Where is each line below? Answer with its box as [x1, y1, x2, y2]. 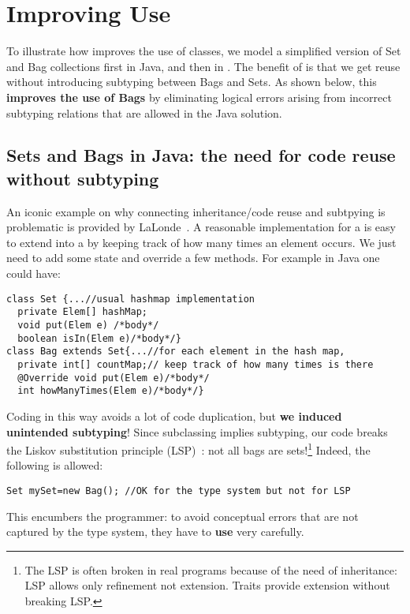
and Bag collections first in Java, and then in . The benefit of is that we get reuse [6, 58, 401, 74]
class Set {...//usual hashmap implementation [6, 293, 255, 305]
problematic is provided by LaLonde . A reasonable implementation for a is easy [6, 219, 396, 235]
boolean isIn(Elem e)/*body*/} [17, 332, 181, 344]
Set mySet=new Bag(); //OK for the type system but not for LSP [6, 485, 351, 496]
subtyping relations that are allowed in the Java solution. [6, 104, 282, 121]
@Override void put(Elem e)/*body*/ [17, 372, 210, 384]
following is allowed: [6, 457, 103, 474]
